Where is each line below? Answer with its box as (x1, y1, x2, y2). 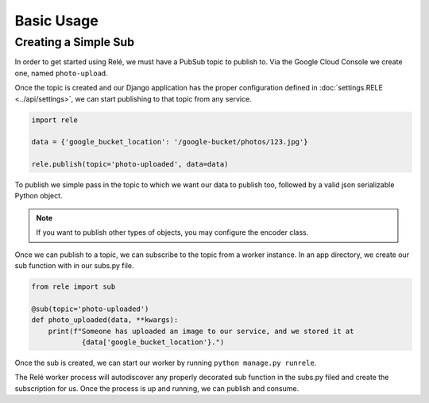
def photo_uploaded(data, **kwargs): (31, 316, 179, 324)
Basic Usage (14, 12, 99, 29)
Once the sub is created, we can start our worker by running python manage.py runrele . (14, 358, 317, 367)
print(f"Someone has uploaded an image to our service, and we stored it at (48, 326, 354, 336)
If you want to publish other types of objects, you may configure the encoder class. (36, 228, 309, 237)
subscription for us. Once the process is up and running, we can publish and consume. (14, 383, 300, 393)
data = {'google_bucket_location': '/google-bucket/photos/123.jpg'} (31, 137, 308, 147)
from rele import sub (31, 282, 116, 291)
